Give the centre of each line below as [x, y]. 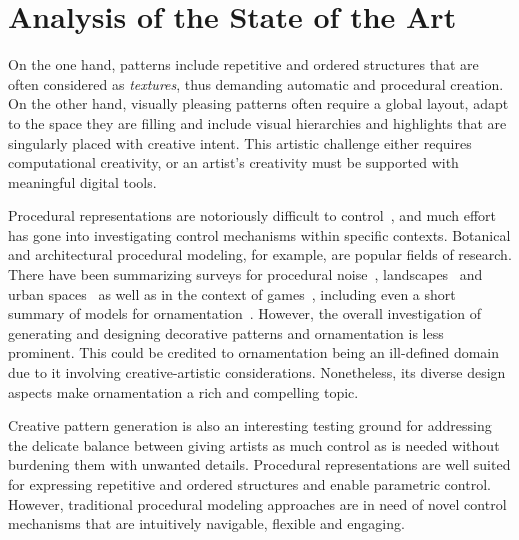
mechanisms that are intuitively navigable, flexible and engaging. [206, 523]
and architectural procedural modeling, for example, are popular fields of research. [260, 254]
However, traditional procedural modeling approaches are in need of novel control [257, 503]
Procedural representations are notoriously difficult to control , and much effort [252, 215]
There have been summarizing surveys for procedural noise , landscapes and [245, 274]
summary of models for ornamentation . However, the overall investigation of [244, 313]
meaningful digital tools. [82, 181]
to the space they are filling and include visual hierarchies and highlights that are [257, 122]
